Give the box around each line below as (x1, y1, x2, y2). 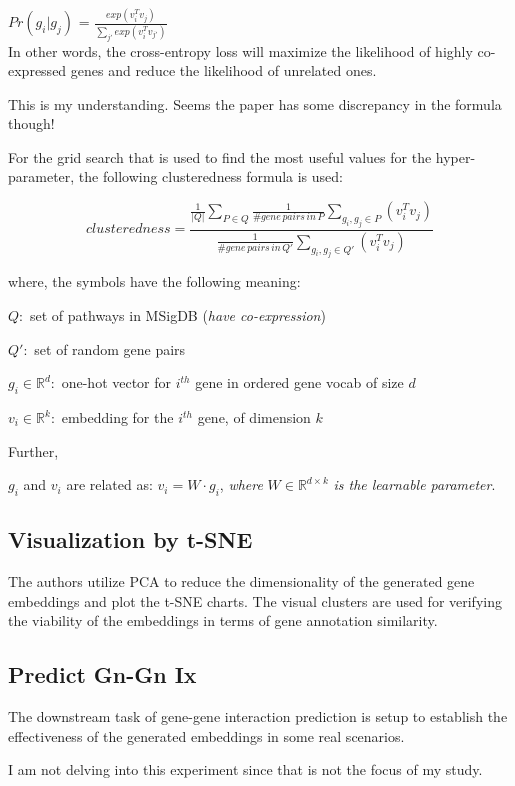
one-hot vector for (61, 372, 172, 393)
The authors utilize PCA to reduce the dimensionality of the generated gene (8, 571, 475, 592)
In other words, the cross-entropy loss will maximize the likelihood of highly (8, 40, 473, 61)
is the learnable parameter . (333, 474, 496, 495)
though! (8, 113, 55, 134)
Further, (8, 440, 59, 461)
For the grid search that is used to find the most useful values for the (8, 146, 432, 167)
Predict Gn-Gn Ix (8, 659, 197, 690)
